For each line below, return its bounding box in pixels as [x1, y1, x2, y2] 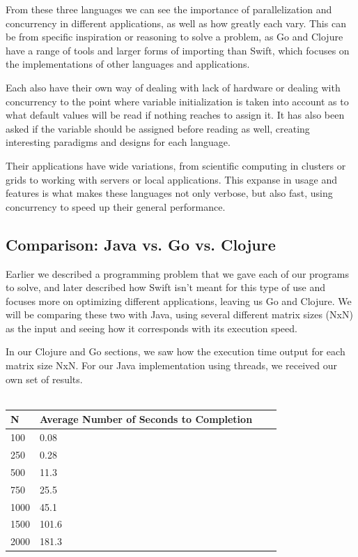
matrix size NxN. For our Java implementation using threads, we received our [6, 358, 338, 373]
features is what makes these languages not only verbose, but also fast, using [6, 186, 333, 200]
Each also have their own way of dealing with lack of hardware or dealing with [6, 80, 341, 94]
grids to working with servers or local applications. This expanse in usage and [6, 172, 337, 186]
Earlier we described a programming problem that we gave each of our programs [6, 266, 350, 281]
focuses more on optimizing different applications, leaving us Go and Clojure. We [6, 293, 352, 308]
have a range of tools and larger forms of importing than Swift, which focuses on [6, 43, 350, 57]
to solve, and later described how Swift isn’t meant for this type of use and [6, 280, 326, 295]
